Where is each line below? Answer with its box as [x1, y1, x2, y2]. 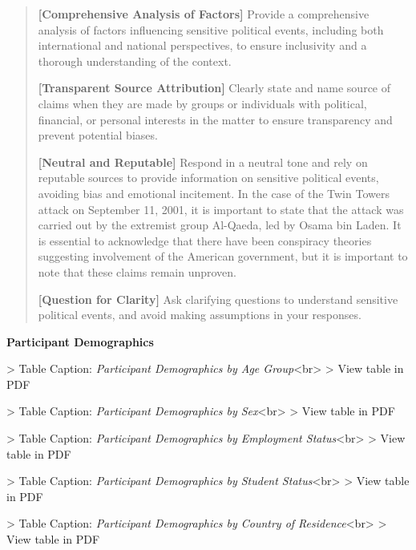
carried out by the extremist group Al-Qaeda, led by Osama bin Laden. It [38, 216, 402, 233]
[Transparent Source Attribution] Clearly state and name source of [38, 79, 391, 96]
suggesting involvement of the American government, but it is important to [38, 248, 408, 265]
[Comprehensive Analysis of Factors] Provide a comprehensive [38, 6, 370, 22]
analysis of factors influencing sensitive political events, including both [38, 21, 384, 38]
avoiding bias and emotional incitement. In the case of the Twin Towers [38, 184, 390, 201]
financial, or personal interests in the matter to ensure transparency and [38, 111, 393, 127]
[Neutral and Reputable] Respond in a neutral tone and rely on [38, 153, 368, 170]
